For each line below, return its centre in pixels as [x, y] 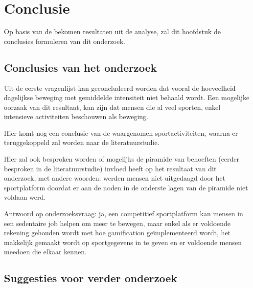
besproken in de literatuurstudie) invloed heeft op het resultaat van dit [110, 168]
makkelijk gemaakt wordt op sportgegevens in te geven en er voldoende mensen [123, 242]
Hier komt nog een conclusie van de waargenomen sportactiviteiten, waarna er [121, 133]
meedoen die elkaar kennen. [45, 252]
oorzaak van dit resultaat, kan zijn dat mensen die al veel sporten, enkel [112, 107]
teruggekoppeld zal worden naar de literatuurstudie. [82, 142]
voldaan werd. [25, 197]
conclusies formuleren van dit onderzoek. [65, 41]
